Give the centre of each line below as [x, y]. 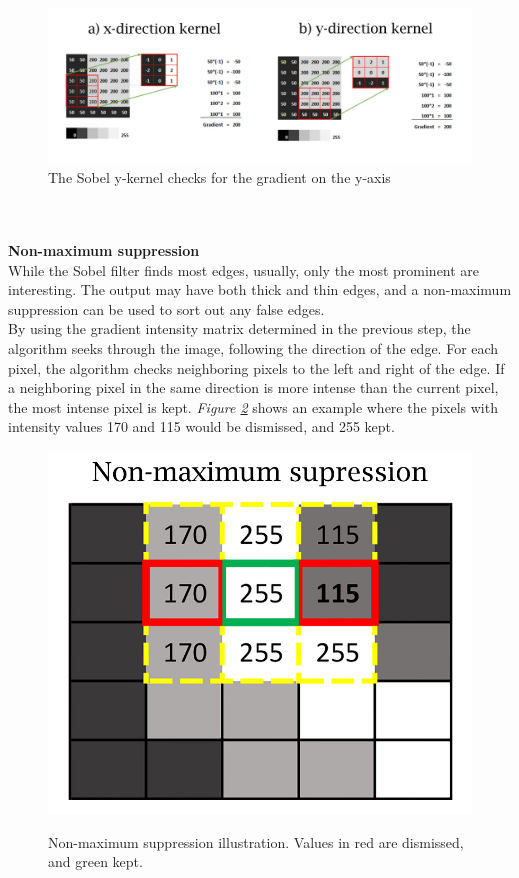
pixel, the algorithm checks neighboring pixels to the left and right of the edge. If [256, 367]
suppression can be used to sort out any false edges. [166, 308]
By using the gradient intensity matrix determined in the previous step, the [239, 328]
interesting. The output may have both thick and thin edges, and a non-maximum [260, 289]
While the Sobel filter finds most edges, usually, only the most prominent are [244, 269]
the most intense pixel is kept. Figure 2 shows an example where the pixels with [253, 406]
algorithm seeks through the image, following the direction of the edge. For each [253, 348]
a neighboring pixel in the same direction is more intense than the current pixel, [253, 387]
